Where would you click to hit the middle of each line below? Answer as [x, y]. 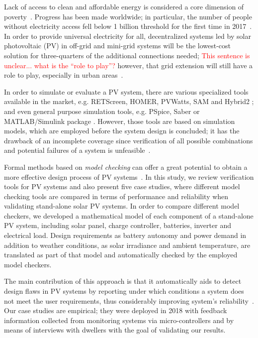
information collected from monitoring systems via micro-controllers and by [119, 320]
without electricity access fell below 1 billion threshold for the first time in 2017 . [128, 26]
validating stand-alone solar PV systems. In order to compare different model [122, 206]
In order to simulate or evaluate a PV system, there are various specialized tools [126, 91]
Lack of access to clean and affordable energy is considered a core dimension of [124, 6]
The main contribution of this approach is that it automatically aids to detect [123, 281]
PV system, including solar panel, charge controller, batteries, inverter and [118, 225]
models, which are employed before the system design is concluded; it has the [122, 131]
